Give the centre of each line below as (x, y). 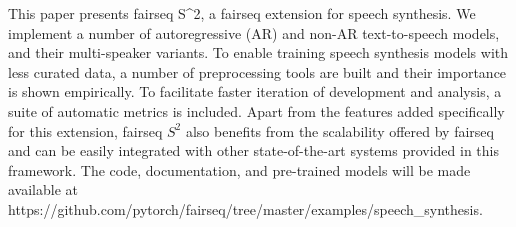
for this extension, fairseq (85, 130)
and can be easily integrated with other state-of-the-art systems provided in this (253, 150)
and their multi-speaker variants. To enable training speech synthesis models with (258, 52)
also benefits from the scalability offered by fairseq (339, 130)
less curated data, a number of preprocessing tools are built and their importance (257, 71)
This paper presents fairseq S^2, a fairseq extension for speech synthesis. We (242, 13)
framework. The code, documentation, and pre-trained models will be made (239, 169)
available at (43, 189)
